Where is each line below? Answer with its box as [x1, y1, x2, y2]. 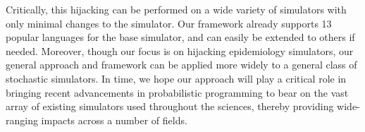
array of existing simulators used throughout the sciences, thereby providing [6, 99, 334, 114]
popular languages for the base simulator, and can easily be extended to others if [6, 30, 355, 44]
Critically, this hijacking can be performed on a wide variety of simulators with [6, 2, 347, 16]
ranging [6, 112, 38, 127]
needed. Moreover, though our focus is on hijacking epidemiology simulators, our [6, 43, 354, 58]
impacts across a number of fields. [41, 112, 187, 127]
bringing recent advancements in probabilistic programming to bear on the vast [6, 85, 349, 100]
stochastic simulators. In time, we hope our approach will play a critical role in [6, 71, 347, 85]
